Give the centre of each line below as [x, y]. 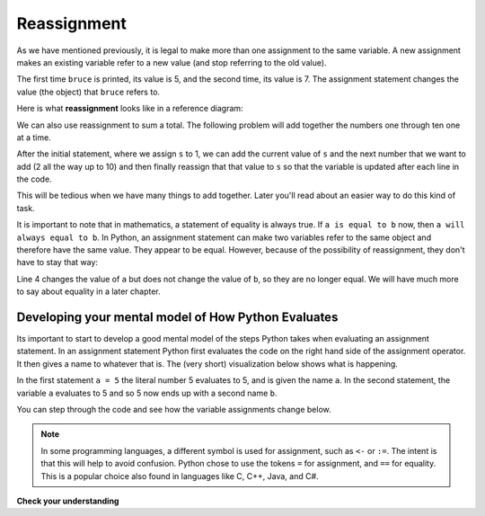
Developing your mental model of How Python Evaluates [177, 317]
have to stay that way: [57, 262]
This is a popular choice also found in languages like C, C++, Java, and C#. [180, 476]
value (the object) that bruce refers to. [88, 92]
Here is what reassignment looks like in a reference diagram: [130, 109]
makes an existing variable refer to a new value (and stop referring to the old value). [172, 62]
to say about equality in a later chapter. [88, 291]
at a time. [34, 137]
